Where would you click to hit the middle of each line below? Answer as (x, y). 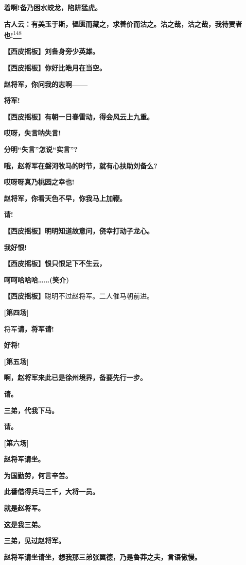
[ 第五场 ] (16, 361)
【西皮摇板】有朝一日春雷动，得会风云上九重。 (79, 116)
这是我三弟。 (24, 524)
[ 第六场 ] (16, 442)
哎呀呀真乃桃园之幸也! (39, 182)
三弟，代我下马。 (31, 410)
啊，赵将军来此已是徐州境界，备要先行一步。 (75, 377)
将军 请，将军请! (29, 328)
